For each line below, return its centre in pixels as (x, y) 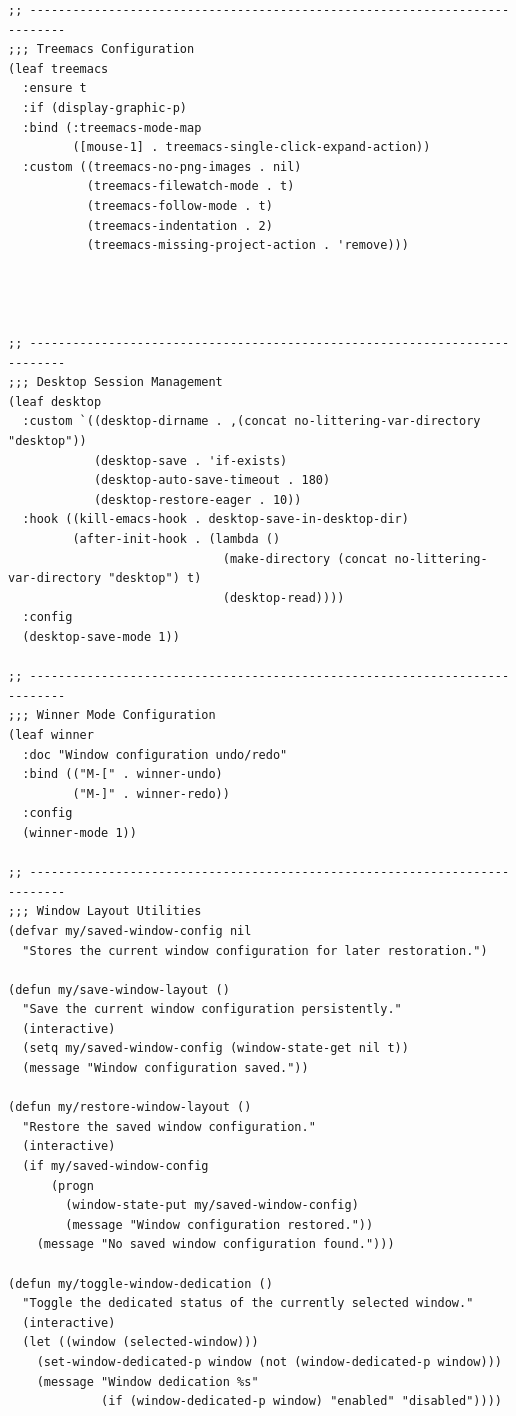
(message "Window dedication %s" (147, 1381)
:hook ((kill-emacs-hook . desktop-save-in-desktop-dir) (215, 519)
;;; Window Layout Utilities (105, 911)
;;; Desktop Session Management (115, 382)
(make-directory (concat (305, 558)
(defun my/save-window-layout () (119, 989)
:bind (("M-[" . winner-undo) (122, 774)
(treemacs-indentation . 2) (179, 225)
